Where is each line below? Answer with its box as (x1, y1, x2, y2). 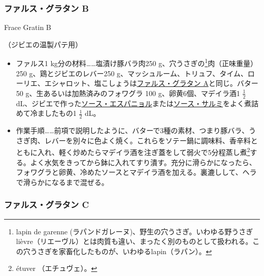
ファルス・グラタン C (4, 198, 89, 211)
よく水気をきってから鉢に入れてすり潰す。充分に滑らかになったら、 (30, 157, 256, 167)
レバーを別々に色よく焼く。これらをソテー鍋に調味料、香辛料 (44, 135, 251, 145)
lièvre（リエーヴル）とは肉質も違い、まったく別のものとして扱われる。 (16, 236, 253, 247)
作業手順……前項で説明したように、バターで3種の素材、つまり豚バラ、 (16, 125, 249, 136)
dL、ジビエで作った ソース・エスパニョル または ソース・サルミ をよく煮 (16, 98, 251, 108)
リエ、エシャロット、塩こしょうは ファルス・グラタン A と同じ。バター (23, 78, 258, 88)
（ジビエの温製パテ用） (4, 39, 82, 49)
